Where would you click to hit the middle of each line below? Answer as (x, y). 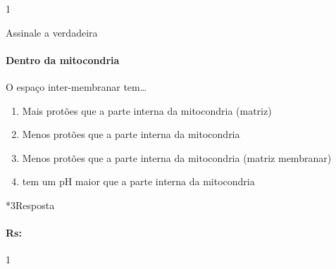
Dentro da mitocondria (63, 60)
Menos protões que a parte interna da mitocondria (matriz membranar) (177, 157)
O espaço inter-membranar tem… (76, 86)
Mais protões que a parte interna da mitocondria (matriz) (147, 110)
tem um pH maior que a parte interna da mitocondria (138, 181)
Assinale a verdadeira (52, 32)
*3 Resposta (30, 205)
